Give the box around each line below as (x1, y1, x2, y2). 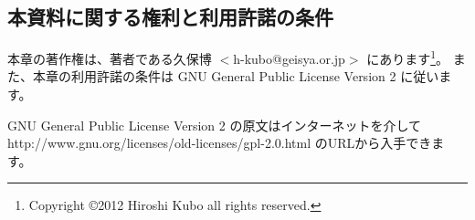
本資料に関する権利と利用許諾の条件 (7, 3, 333, 31)
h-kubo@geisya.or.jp (233, 48, 345, 68)
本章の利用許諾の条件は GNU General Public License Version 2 (32, 67, 396, 86)
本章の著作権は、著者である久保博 (7, 48, 212, 68)
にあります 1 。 (366, 47, 449, 68)
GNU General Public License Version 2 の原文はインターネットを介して (7, 115, 422, 134)
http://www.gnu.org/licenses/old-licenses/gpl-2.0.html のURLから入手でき (7, 133, 432, 152)
